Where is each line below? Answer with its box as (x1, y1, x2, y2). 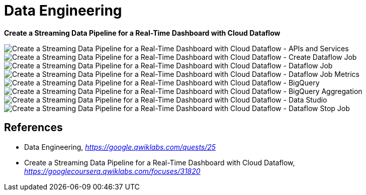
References (4, 121, 63, 134)
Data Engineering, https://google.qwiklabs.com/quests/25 (24, 142, 216, 151)
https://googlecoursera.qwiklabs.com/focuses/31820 (24, 166, 201, 175)
